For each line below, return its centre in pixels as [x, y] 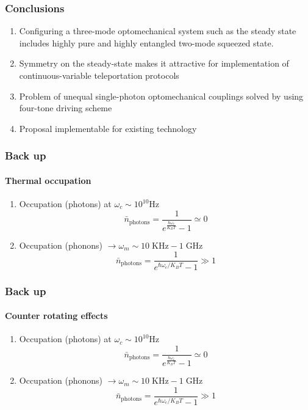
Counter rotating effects [56, 316]
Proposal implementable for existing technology [108, 128]
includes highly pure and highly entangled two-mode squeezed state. [146, 42]
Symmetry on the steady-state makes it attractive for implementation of [154, 63]
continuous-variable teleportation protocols [99, 75]
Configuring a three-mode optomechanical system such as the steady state [158, 31]
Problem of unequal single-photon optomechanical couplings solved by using [161, 96]
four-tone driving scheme [66, 108]
